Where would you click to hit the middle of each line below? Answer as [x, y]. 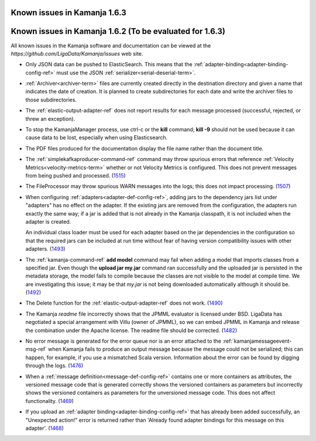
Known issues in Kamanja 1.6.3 [69, 13]
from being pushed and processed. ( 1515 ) [75, 175]
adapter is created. [48, 221]
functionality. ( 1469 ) [50, 401]
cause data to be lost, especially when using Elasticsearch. [97, 138]
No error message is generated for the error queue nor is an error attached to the [123, 341]
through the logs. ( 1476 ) [54, 365]
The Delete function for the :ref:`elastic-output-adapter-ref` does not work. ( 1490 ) [124, 303]
